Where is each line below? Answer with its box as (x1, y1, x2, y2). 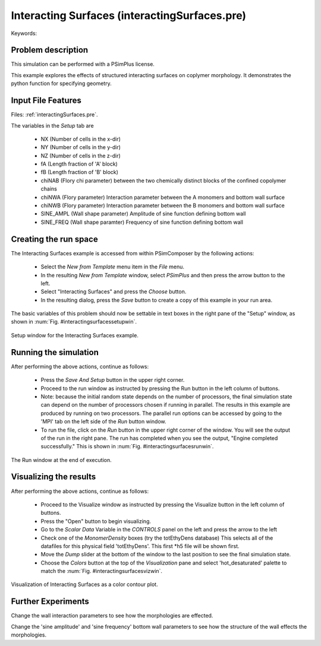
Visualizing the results (11, 472, 96, 482)
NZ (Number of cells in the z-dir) (40, 152, 121, 159)
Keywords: (11, 30, 37, 37)
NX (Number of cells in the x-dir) (40, 135, 121, 142)
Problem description (11, 45, 89, 55)
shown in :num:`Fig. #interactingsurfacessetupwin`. (11, 318, 137, 325)
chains (40, 185, 58, 192)
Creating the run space (11, 234, 98, 244)
